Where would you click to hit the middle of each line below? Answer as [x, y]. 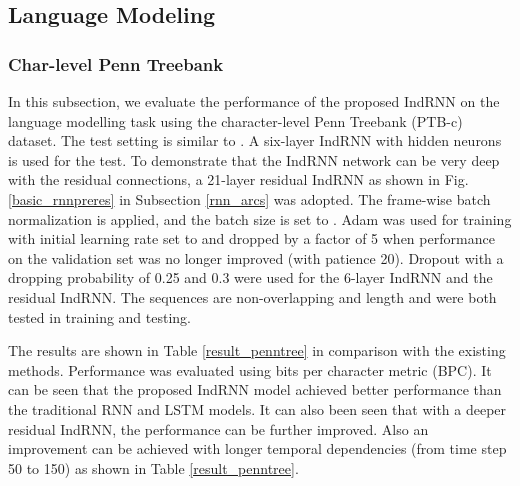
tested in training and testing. [99, 316]
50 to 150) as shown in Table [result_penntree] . [153, 467]
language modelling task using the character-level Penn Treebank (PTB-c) [235, 120]
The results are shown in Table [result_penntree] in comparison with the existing [257, 350]
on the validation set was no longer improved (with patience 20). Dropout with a [256, 257]
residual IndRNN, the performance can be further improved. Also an [218, 428]
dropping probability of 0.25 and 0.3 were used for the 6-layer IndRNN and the [250, 277]
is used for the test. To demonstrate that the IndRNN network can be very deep [254, 159]
